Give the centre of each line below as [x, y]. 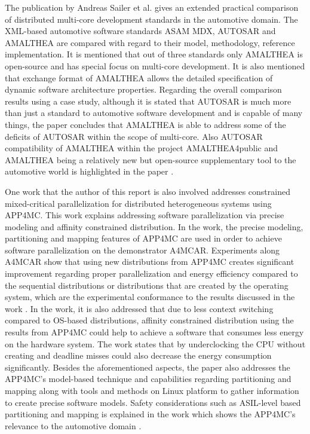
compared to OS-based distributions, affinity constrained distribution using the [149, 320]
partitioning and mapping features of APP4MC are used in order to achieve [143, 238]
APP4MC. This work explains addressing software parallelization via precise [145, 215]
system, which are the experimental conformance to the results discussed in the [150, 297]
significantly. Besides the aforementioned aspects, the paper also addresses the [148, 367]
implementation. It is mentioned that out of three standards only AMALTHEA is [154, 54]
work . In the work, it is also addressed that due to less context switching [139, 308]
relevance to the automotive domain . [73, 425]
